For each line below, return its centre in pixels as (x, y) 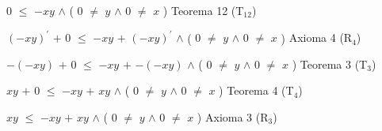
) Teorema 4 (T (256, 90)
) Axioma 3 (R (233, 116)
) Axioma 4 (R (317, 37)
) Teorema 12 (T (203, 10)
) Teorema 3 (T (330, 64)
